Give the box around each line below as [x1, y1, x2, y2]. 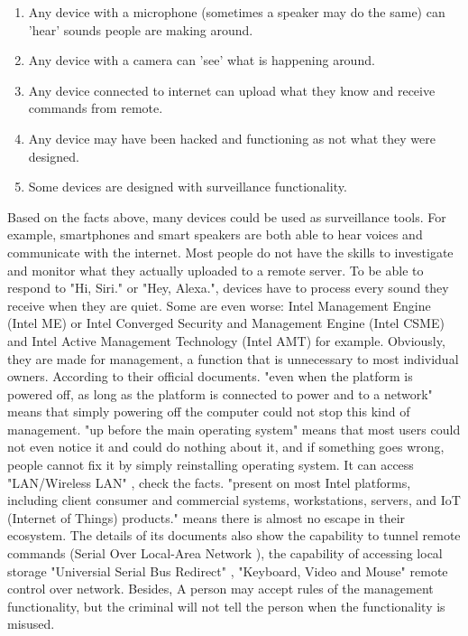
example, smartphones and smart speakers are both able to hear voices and [7, 225, 423, 244]
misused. [7, 614, 55, 633]
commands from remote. [28, 98, 163, 117]
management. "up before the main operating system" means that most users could [7, 419, 461, 438]
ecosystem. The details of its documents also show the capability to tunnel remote [7, 526, 461, 545]
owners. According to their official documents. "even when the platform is [7, 367, 413, 386]
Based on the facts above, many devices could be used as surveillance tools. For [7, 207, 446, 226]
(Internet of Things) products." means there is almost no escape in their [7, 508, 406, 527]
